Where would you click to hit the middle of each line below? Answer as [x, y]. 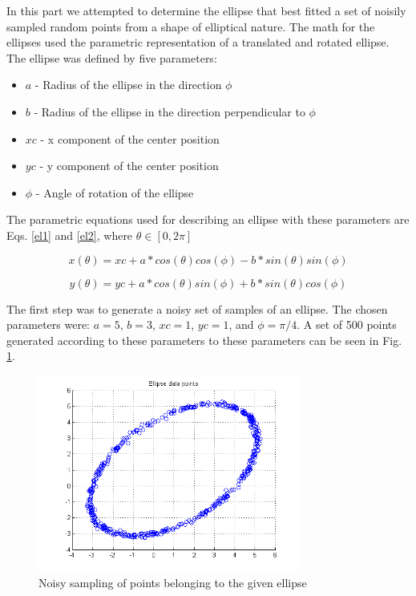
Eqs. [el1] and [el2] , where [70, 235]
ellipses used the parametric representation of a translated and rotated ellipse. [198, 42]
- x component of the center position [130, 138]
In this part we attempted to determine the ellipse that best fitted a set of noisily [206, 10]
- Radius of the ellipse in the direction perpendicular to [170, 111]
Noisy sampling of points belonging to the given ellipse [173, 582]
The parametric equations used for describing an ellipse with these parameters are [208, 219]
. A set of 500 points [347, 324]
